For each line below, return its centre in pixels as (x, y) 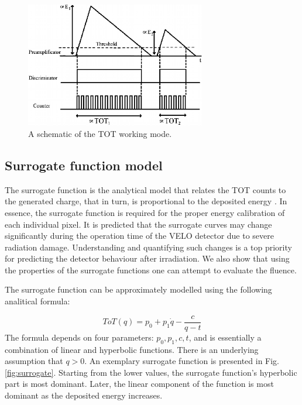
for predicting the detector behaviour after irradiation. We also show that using (147, 258)
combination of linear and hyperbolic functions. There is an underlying (132, 349)
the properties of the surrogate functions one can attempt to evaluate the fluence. (151, 270)
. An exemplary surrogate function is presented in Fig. (182, 361)
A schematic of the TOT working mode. (100, 133)
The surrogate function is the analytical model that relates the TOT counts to (145, 189)
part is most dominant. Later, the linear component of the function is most (139, 384)
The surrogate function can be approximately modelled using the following (138, 289)
